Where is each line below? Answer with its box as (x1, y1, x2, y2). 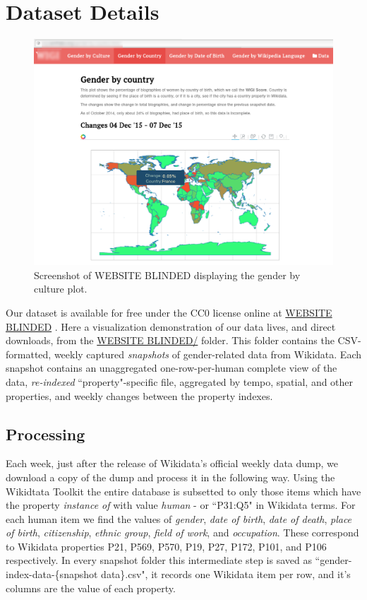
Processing (6, 423, 85, 445)
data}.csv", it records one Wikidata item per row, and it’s (101, 567, 351, 582)
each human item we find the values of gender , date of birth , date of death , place (6, 511, 352, 526)
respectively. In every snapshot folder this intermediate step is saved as (6, 553, 312, 567)
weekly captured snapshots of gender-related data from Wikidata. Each (54, 346, 362, 361)
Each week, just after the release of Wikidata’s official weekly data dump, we (6, 456, 339, 471)
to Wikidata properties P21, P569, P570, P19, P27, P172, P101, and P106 (6, 539, 327, 553)
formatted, (6, 346, 52, 361)
